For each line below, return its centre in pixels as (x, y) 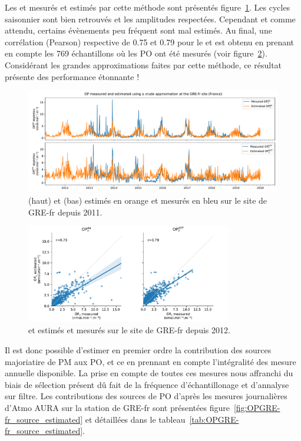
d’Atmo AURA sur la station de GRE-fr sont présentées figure (117, 407)
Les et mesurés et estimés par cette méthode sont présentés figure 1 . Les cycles (148, 7)
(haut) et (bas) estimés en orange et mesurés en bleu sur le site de (148, 200)
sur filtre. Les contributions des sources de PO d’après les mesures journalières (146, 396)
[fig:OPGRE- (257, 407)
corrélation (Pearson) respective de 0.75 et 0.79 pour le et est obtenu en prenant (150, 42)
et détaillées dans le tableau (135, 419)
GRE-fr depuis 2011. (65, 212)
